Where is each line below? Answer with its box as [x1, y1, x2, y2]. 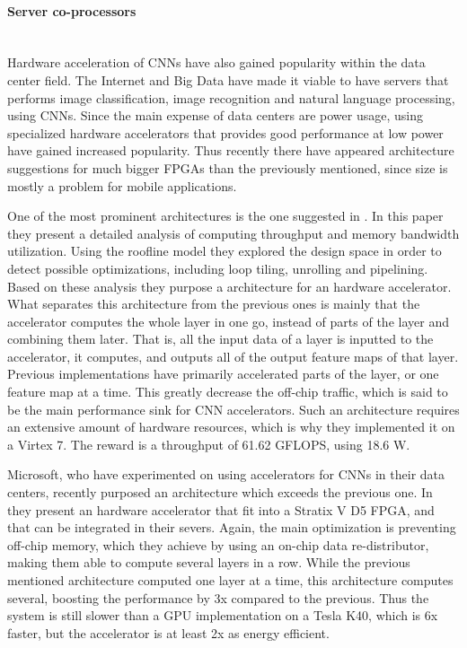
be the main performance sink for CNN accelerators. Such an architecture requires [7, 399, 460, 418]
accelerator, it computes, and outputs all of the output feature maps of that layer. [7, 346, 459, 365]
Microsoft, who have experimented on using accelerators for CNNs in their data [7, 465, 445, 484]
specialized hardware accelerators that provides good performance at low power [7, 123, 444, 142]
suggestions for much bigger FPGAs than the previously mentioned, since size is [7, 158, 448, 177]
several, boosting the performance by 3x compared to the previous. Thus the [7, 588, 429, 607]
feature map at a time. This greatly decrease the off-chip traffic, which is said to [7, 382, 448, 401]
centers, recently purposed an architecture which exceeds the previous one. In [7, 483, 433, 502]
